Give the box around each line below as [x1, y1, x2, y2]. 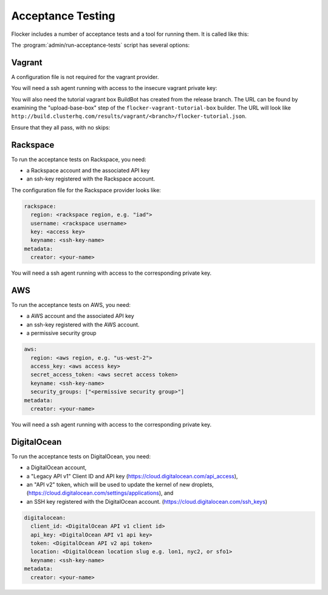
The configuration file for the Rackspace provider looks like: [11, 186, 161, 194]
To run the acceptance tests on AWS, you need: [11, 301, 131, 309]
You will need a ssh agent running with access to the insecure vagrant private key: [11, 84, 217, 92]
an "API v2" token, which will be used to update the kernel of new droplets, [26, 481, 214, 489]
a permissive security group [26, 329, 97, 337]
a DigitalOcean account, [26, 464, 87, 471]
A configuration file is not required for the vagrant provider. [11, 73, 159, 80]
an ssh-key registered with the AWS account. [26, 321, 140, 328]
